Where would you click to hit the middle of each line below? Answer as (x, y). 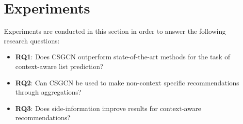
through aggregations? (48, 92)
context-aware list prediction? (59, 66)
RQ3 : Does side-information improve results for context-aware (108, 108)
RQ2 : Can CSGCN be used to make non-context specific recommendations (127, 82)
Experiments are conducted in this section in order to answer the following (115, 31)
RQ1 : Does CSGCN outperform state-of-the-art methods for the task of (123, 57)
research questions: (32, 40)
